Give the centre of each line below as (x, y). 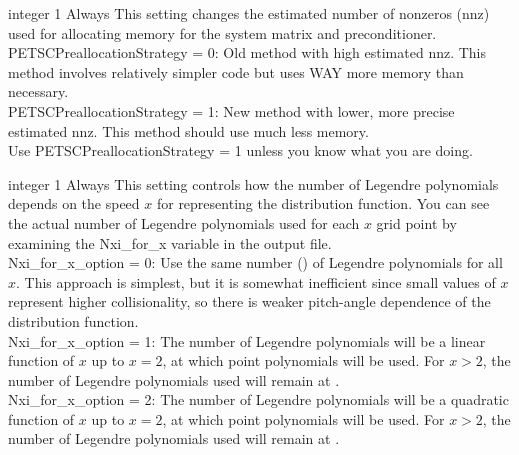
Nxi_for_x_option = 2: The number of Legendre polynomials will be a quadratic (258, 399)
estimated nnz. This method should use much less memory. (188, 130)
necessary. (38, 91)
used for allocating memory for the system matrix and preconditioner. (222, 32)
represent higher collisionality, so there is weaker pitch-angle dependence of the (249, 301)
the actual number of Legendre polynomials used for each (184, 222)
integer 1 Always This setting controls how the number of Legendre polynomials (253, 183)
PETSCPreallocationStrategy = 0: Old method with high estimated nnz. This (247, 52)
